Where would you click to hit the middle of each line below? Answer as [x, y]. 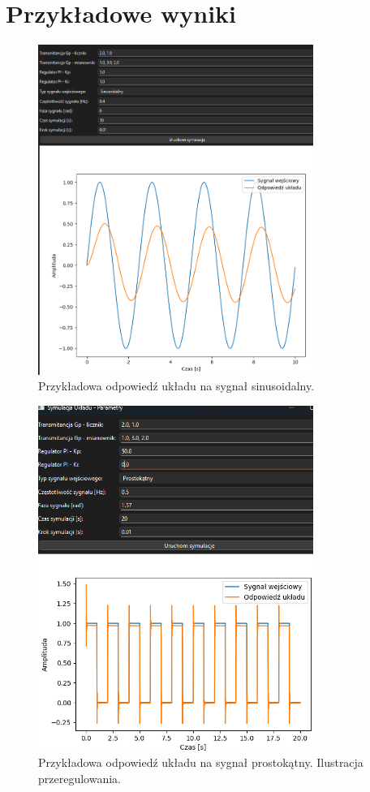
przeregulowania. [80, 778]
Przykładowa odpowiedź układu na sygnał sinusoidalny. [176, 386]
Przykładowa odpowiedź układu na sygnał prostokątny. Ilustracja [201, 762]
